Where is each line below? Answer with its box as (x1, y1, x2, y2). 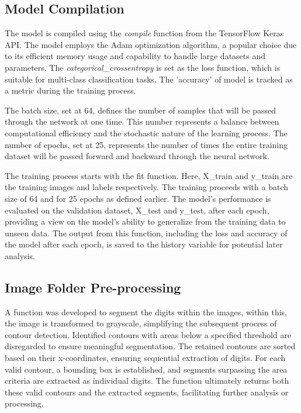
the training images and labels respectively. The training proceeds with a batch (5, 181, 289, 193)
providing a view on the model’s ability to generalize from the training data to (5, 215, 286, 228)
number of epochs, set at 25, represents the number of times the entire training (5, 138, 288, 150)
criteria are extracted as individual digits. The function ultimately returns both (5, 374, 289, 387)
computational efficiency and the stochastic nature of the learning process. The (5, 126, 288, 139)
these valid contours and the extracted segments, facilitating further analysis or (5, 386, 289, 398)
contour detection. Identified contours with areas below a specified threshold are (5, 328, 292, 340)
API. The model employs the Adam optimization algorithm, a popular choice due (5, 38, 297, 50)
